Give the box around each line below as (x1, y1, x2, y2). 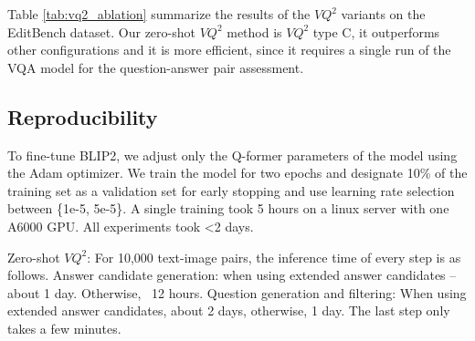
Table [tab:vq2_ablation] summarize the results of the (7, 5, 311, 23)
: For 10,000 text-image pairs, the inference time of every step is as (87, 247, 461, 266)
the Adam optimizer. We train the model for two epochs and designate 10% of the (7, 163, 468, 182)
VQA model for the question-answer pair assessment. (7, 57, 304, 77)
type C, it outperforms (312, 22, 440, 41)
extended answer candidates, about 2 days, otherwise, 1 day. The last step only (7, 301, 450, 320)
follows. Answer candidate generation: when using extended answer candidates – (7, 265, 457, 284)
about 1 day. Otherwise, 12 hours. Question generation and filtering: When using (7, 283, 467, 302)
